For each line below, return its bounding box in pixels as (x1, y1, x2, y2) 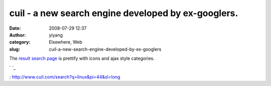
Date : (9, 25, 21, 31)
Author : (9, 32, 26, 38)
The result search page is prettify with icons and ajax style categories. (9, 55, 155, 61)
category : (9, 39, 31, 45)
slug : (9, 46, 20, 52)
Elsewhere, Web (49, 39, 82, 45)
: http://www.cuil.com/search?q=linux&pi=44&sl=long (9, 73, 120, 80)
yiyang (49, 32, 63, 38)
